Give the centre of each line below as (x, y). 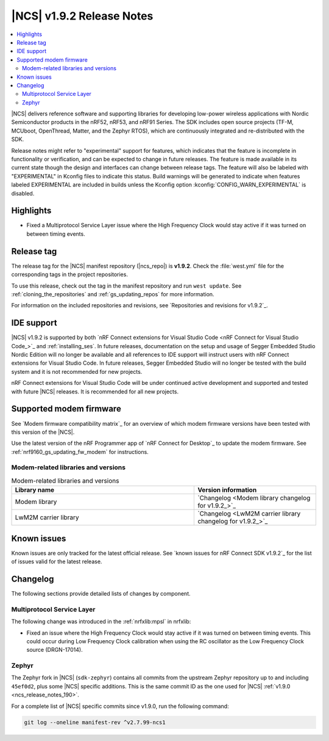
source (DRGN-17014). (55, 650)
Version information (227, 490)
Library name (35, 490)
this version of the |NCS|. (43, 432)
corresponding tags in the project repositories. (69, 274)
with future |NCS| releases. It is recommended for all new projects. (95, 392)
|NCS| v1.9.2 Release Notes (82, 16)
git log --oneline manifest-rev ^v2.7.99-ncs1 (95, 722)
